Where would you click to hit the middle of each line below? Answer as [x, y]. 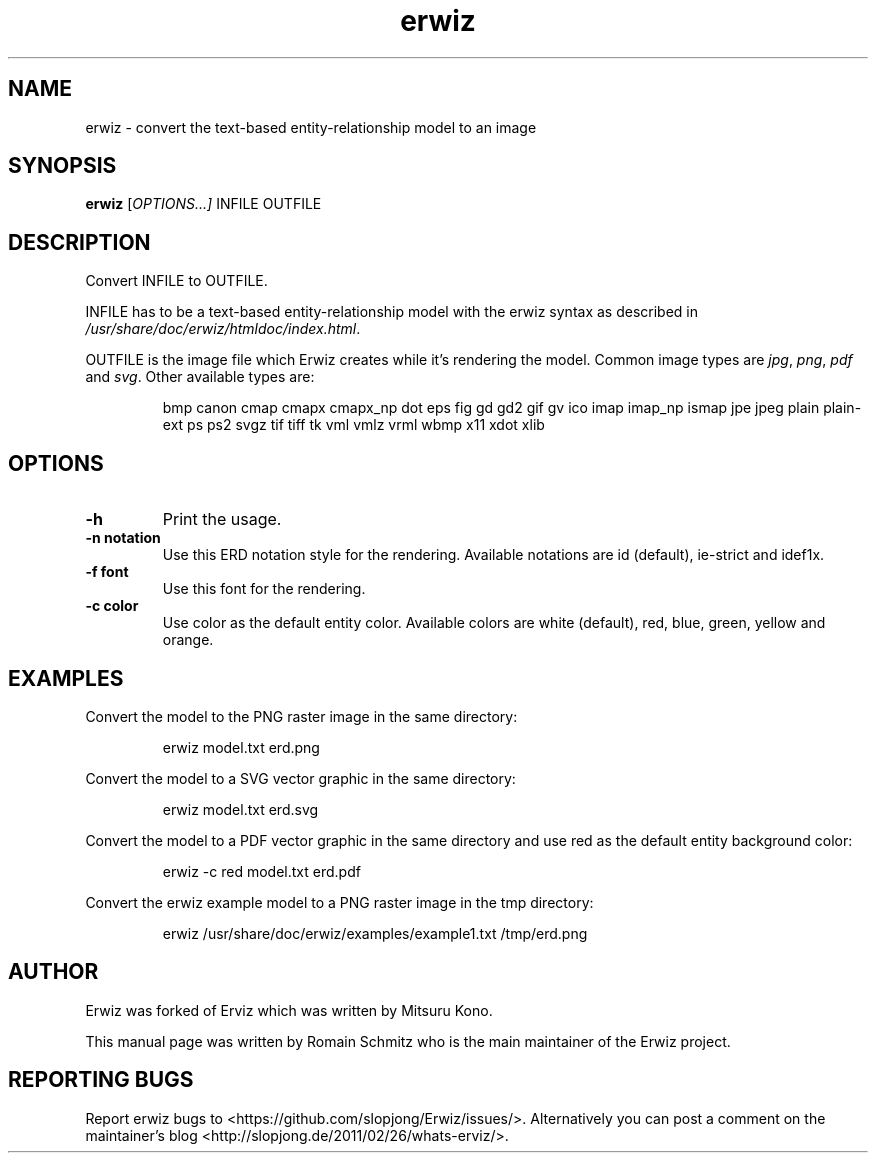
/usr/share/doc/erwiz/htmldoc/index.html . [223, 329]
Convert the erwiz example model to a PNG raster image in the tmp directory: [339, 902]
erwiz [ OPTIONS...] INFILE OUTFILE [203, 204]
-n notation [123, 538]
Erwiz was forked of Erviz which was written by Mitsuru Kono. [289, 1010]
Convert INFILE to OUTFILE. [176, 281]
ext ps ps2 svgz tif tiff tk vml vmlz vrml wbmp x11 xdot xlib [353, 425]
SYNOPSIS [62, 166]
